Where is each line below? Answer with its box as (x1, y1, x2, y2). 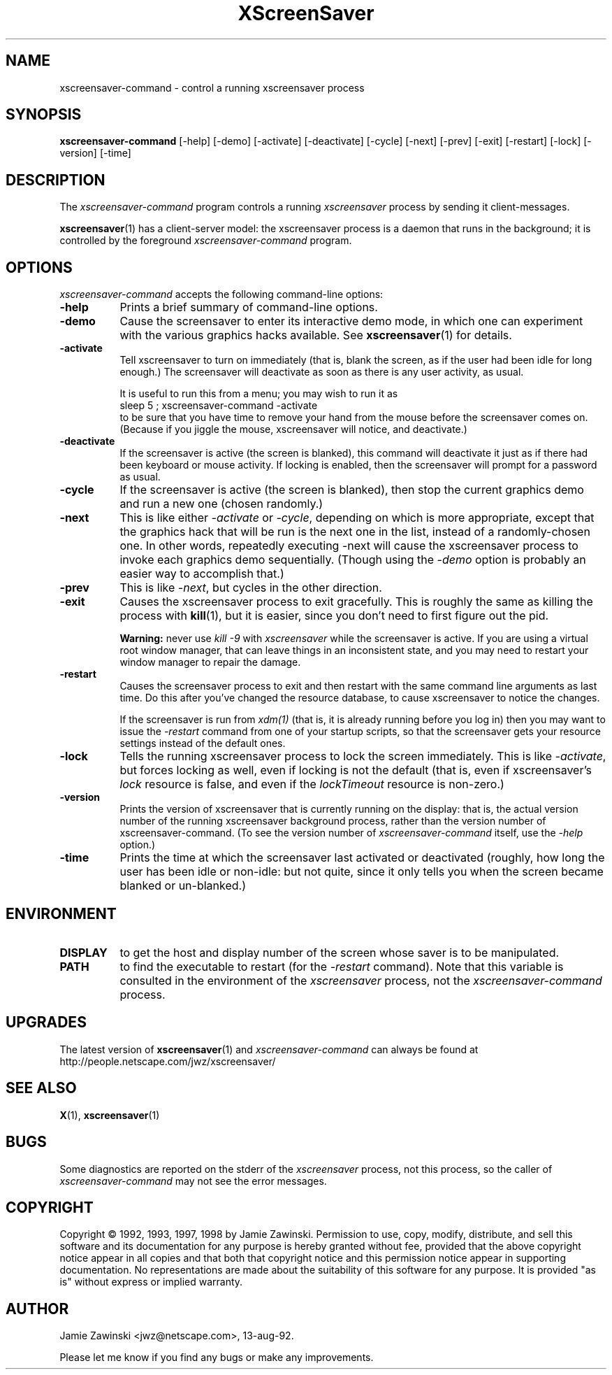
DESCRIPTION (6, 171, 105, 189)
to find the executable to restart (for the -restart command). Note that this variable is (119, 959, 564, 974)
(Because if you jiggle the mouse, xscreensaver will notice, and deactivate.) (119, 423, 467, 436)
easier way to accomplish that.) (119, 567, 284, 581)
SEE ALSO (6, 1079, 77, 1097)
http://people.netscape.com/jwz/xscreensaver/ (59, 1055, 276, 1067)
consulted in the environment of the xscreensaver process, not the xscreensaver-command (119, 973, 602, 988)
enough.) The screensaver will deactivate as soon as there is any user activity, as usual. (119, 366, 524, 378)
